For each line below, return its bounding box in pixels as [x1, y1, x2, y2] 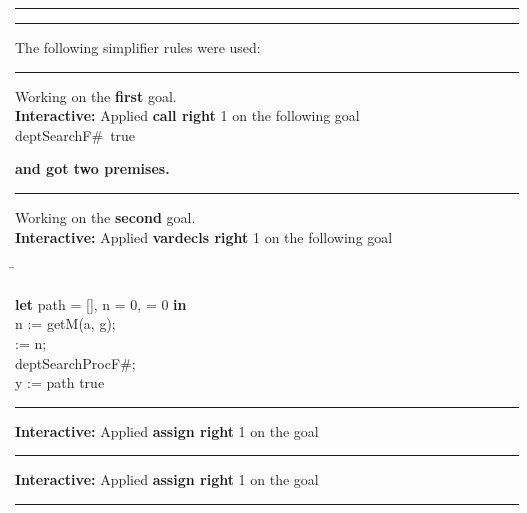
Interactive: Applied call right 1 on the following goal [15, 105, 360, 126]
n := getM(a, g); [15, 313, 116, 334]
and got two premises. [15, 158, 170, 179]
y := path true [15, 372, 105, 393]
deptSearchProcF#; [15, 352, 136, 373]
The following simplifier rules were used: [15, 37, 261, 57]
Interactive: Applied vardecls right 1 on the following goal [15, 226, 393, 247]
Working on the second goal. [15, 206, 196, 227]
